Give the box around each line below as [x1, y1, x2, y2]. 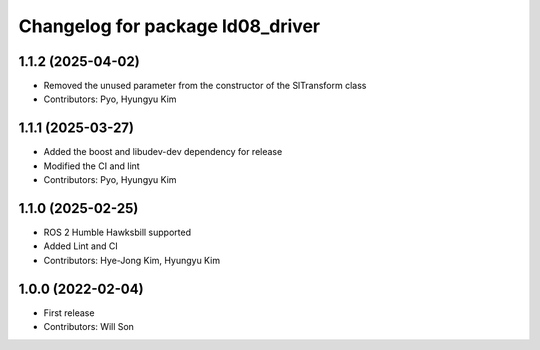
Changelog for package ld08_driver [18, 15, 320, 37]
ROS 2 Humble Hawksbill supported [43, 226, 192, 239]
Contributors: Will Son [43, 321, 135, 333]
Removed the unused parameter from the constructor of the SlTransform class [43, 80, 367, 92]
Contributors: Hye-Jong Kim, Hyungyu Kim [43, 254, 220, 266]
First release [43, 306, 95, 319]
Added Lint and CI [43, 240, 119, 252]
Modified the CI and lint [43, 160, 140, 172]
